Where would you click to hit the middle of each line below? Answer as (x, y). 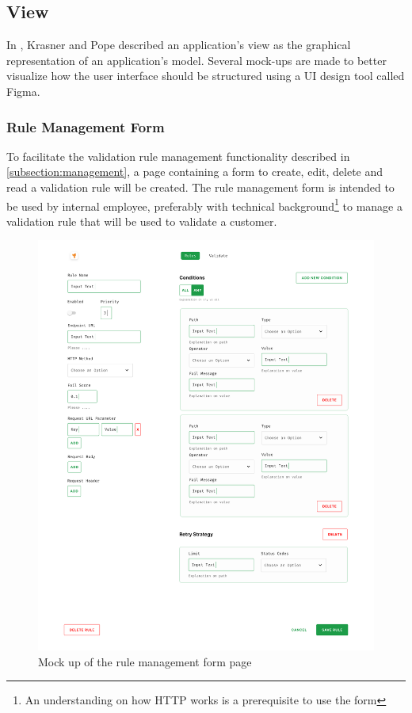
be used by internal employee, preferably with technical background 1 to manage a (204, 204)
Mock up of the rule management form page (145, 661)
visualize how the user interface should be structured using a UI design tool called (206, 76)
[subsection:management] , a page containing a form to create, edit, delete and (195, 172)
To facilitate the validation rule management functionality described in (178, 156)
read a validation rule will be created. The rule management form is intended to (200, 187)
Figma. (23, 91)
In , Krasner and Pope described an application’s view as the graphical (179, 45)
